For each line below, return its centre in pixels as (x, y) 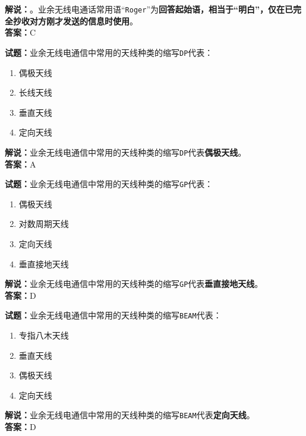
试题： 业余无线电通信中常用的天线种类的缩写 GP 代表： (109, 184)
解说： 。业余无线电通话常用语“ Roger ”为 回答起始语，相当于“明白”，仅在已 (149, 9)
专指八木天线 (44, 335)
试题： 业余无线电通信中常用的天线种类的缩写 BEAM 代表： (113, 315)
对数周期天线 (44, 224)
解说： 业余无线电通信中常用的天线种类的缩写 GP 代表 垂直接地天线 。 (134, 284)
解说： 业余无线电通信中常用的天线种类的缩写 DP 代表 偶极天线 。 (126, 152)
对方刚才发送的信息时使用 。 (83, 20)
